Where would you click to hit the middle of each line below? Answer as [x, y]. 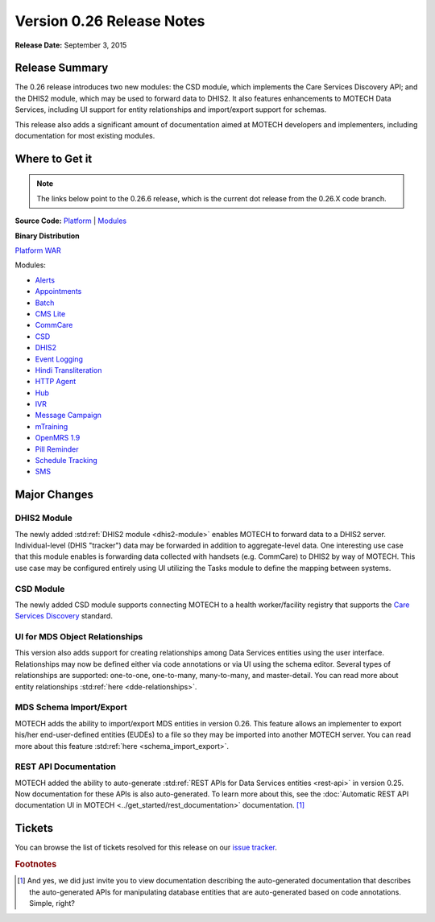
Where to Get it [54, 158]
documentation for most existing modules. [85, 136]
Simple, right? [52, 903]
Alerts [45, 280]
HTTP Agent [56, 382]
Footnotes [36, 864]
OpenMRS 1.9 [58, 438]
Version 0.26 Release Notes [110, 21]
